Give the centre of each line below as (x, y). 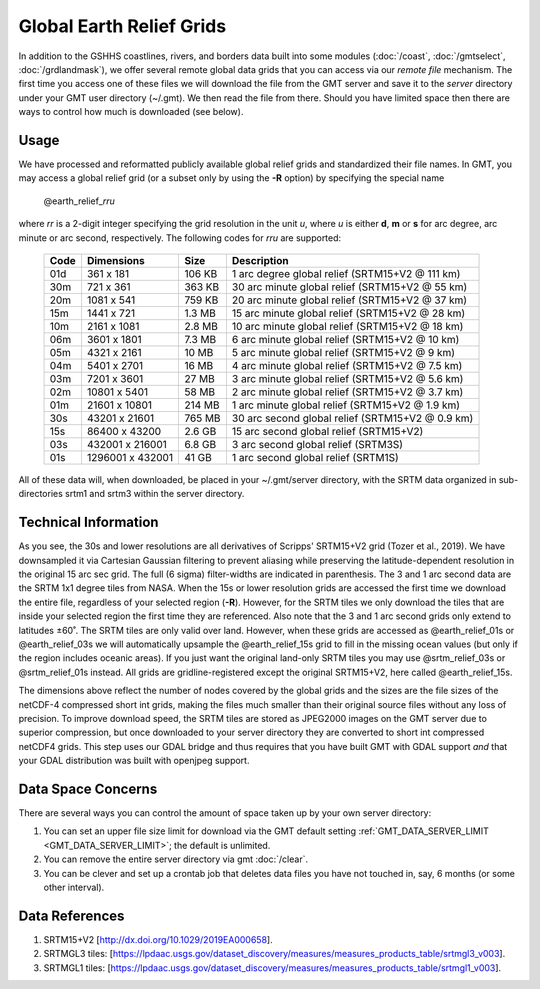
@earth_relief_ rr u (79, 201)
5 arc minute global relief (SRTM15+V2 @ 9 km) (343, 352)
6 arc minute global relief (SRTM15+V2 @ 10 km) (345, 339)
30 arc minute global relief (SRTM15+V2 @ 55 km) (349, 287)
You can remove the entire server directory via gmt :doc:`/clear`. (176, 859)
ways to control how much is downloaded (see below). (131, 112)
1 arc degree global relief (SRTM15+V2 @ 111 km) (346, 273)
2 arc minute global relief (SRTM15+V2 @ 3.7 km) (347, 392)
